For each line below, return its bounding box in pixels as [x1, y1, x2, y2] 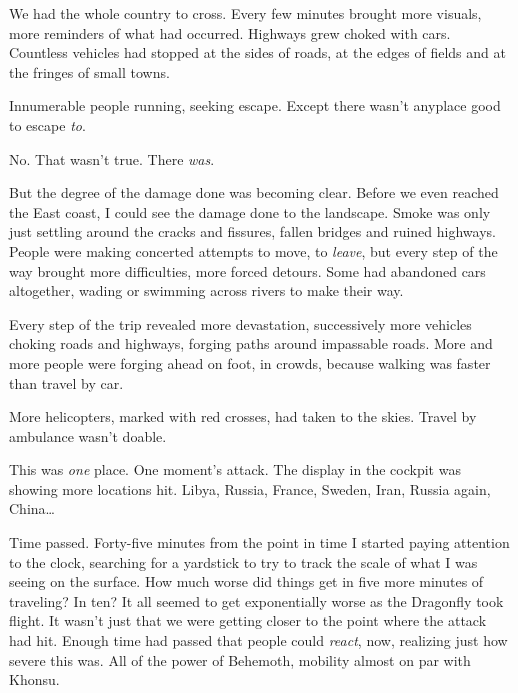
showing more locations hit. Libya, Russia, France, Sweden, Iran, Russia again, [9, 478, 491, 499]
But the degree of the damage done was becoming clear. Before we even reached [9, 182, 499, 203]
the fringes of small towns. [9, 61, 170, 82]
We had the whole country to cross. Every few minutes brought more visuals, [9, 3, 482, 23]
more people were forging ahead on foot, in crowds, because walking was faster [9, 352, 491, 373]
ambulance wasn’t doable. [9, 425, 167, 446]
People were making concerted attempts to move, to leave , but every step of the [9, 240, 498, 261]
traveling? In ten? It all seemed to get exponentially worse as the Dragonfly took [9, 590, 504, 611]
